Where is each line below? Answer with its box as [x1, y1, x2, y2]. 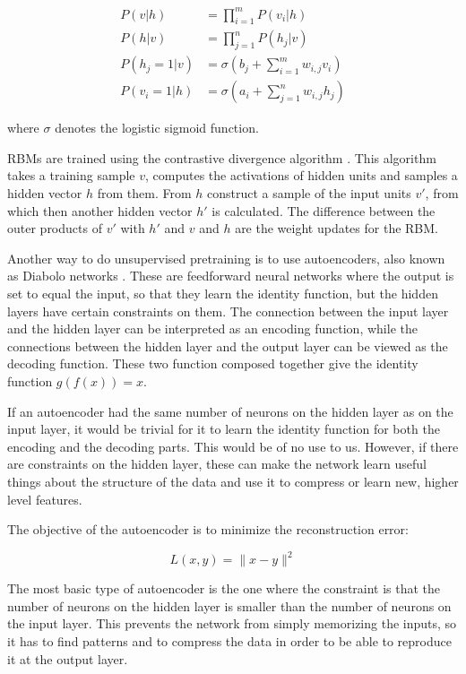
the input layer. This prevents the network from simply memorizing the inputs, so [7, 614, 457, 633]
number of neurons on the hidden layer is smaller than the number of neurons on [7, 596, 452, 615]
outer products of [7, 219, 102, 238]
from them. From [97, 184, 192, 202]
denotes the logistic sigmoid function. [55, 118, 259, 137]
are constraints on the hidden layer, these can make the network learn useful [7, 454, 427, 473]
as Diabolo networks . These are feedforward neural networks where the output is [7, 266, 454, 285]
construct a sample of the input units [206, 184, 411, 202]
